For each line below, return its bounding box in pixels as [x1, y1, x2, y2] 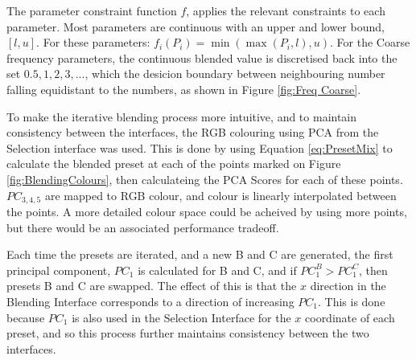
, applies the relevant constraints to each [186, 2, 385, 18]
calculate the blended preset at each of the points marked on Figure [6, 155, 341, 172]
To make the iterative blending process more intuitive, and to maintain [6, 108, 357, 125]
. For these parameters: [36, 34, 150, 51]
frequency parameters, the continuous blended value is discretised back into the [6, 49, 397, 66]
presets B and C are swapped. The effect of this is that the [6, 277, 297, 294]
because [6, 309, 45, 325]
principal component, [6, 261, 111, 278]
